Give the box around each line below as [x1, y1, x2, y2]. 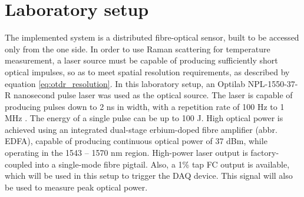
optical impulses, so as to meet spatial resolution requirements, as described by [5, 65, 290, 78]
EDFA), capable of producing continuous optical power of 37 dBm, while [5, 135, 267, 147]
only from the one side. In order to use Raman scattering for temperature [5, 42, 270, 55]
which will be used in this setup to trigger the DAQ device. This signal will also [5, 169, 293, 182]
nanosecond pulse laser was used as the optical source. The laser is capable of [13, 89, 293, 101]
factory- [250, 146, 279, 159]
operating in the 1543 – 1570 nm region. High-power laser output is [5, 146, 248, 159]
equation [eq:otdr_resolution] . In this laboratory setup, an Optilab [5, 77, 246, 89]
